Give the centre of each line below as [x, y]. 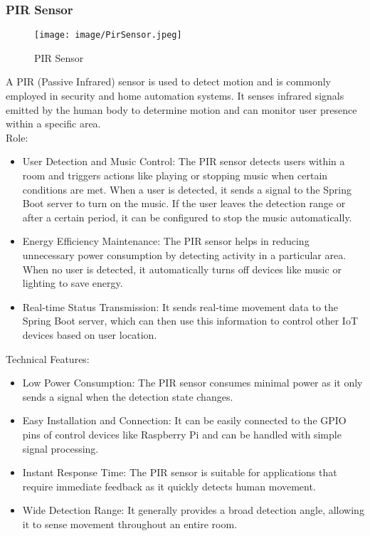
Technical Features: [48, 358]
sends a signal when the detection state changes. [128, 396]
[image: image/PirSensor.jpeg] [108, 35]
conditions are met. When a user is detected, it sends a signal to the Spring [187, 189]
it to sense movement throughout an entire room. [130, 524]
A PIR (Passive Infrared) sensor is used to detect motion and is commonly [168, 82]
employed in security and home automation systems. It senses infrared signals [175, 96]
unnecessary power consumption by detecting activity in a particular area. [184, 255]
